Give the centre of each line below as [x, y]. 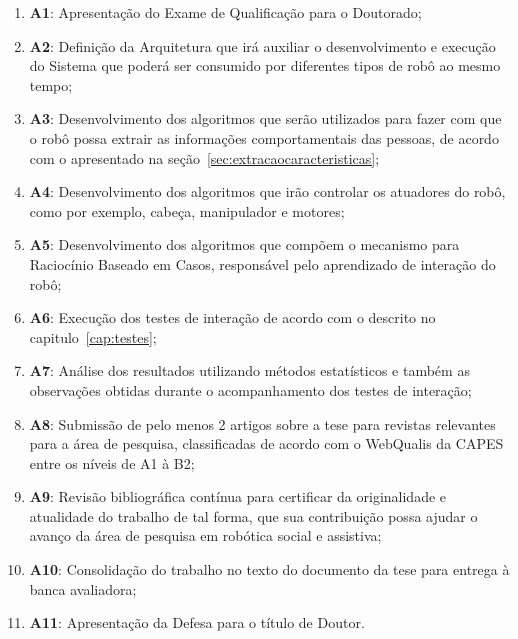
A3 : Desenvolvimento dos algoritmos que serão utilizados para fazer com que [265, 118]
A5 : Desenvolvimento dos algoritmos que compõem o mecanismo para [244, 244]
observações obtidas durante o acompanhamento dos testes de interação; [250, 389]
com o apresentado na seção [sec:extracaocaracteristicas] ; [204, 157]
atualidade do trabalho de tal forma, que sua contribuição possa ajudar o [253, 515]
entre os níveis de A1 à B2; [112, 462]
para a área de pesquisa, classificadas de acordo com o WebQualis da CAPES [266, 443]
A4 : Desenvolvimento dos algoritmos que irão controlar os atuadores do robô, [267, 191]
